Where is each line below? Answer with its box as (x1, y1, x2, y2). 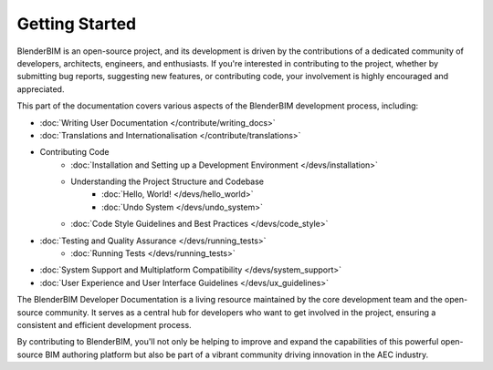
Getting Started (16, 14, 137, 34)
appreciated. (16, 83, 65, 95)
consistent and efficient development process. (16, 319, 192, 330)
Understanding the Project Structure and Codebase (70, 176, 265, 187)
